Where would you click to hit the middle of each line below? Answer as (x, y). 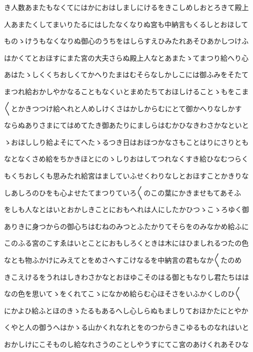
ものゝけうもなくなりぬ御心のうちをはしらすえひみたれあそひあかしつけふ (126, 41)
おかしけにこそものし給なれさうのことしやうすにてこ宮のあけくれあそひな (126, 344)
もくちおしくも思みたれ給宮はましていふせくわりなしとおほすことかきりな (126, 175)
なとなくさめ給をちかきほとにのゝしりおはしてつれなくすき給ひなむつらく (126, 159)
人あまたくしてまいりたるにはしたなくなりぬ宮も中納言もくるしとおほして (126, 24)
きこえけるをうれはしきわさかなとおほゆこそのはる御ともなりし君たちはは (126, 277)
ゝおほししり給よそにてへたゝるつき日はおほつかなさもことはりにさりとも (126, 142)
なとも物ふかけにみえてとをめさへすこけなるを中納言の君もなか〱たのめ (123, 259)
